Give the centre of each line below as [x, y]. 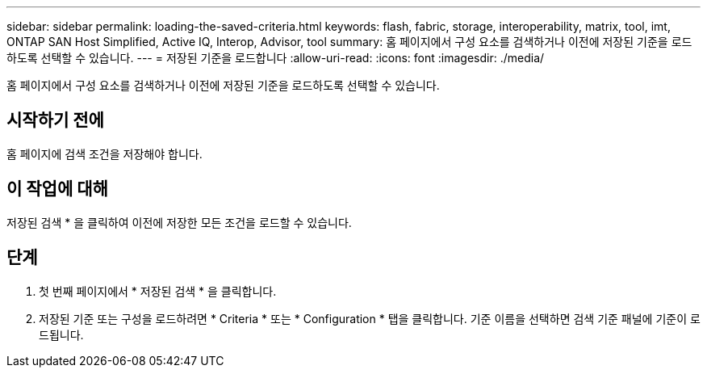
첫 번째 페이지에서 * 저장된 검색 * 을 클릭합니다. [158, 291]
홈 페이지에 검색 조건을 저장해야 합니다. [105, 153]
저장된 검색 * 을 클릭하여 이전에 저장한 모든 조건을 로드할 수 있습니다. [179, 222]
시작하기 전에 [55, 120]
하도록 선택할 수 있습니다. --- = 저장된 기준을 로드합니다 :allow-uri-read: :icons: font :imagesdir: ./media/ [276, 58]
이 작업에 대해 [57, 189]
